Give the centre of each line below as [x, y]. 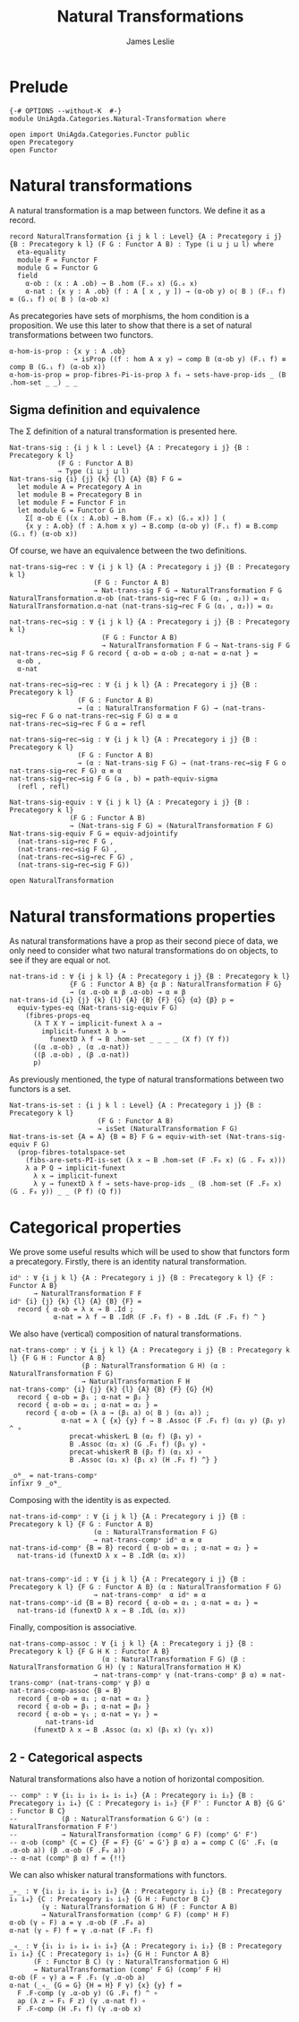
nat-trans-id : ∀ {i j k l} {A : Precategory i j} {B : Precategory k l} [150, 977]
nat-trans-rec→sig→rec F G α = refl [77, 724]
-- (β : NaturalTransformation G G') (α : [110, 1819]
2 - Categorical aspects [76, 1757]
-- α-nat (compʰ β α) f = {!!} [68, 1858]
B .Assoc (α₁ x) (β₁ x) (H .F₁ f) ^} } [144, 1460]
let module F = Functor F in [72, 503]
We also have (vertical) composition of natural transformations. [125, 1334]
